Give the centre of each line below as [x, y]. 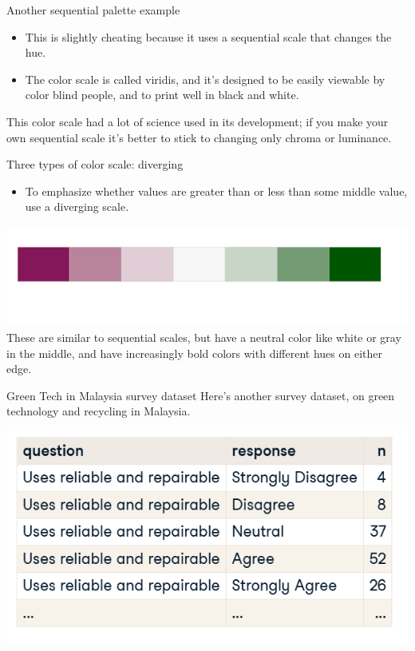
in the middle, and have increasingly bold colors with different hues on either [194, 353]
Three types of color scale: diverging [95, 164]
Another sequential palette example [93, 10]
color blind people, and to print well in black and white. [162, 95]
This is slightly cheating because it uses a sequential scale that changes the [208, 36]
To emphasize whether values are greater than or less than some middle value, [216, 191]
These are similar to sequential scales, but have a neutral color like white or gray [204, 337]
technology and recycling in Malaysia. [99, 411]
